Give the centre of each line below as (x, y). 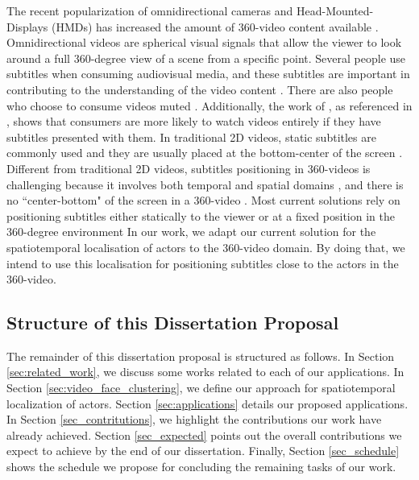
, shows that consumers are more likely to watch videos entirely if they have (194, 121)
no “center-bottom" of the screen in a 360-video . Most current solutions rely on (203, 200)
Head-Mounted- (335, 10)
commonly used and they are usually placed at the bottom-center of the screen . (205, 153)
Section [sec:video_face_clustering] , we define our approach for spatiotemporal (201, 388)
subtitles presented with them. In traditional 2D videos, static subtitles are (191, 137)
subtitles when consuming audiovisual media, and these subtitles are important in (208, 74)
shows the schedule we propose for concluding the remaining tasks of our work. (201, 467)
